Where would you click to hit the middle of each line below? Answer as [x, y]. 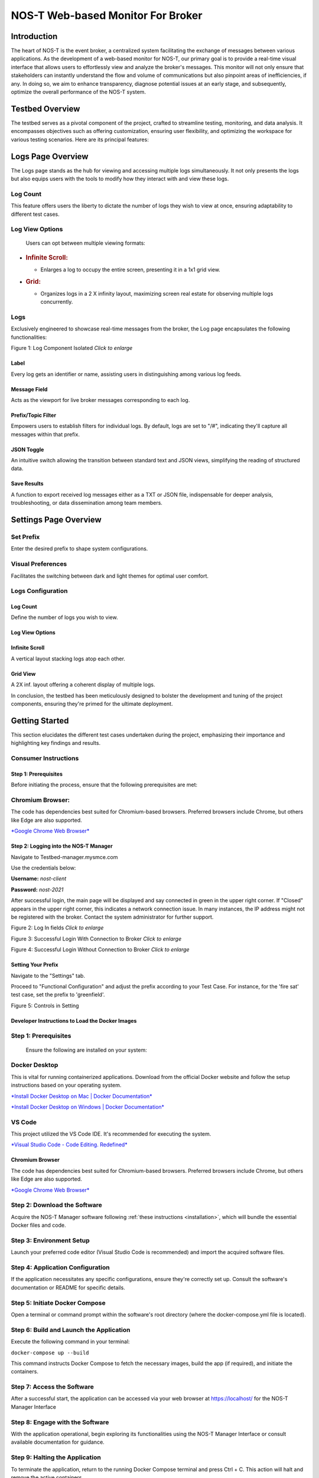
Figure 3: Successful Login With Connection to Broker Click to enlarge [96, 939]
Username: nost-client [39, 879]
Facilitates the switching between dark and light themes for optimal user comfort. [110, 576]
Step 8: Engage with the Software [60, 1422]
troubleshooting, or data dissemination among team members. [87, 503]
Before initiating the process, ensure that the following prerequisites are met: [104, 785]
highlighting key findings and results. [56, 743]
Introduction [34, 36]
